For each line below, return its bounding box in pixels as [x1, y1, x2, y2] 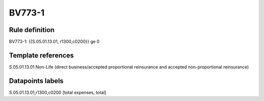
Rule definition [9, 26, 55, 34]
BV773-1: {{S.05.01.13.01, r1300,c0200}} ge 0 [9, 39, 100, 45]
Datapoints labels [9, 77, 64, 85]
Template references [9, 51, 74, 59]
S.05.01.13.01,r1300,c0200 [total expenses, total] [9, 89, 107, 95]
